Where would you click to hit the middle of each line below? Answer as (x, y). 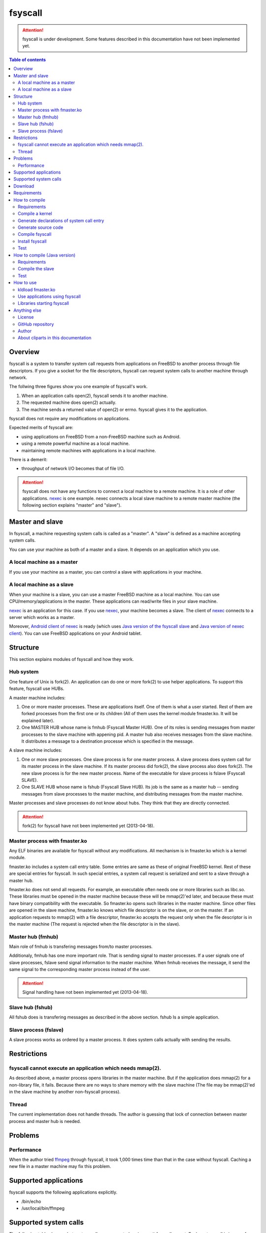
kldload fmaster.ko (37, 290)
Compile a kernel (35, 214)
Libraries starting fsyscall (43, 303)
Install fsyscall (32, 241)
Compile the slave (36, 269)
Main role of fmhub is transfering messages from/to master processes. (81, 946)
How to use (25, 283)
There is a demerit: (28, 459)
